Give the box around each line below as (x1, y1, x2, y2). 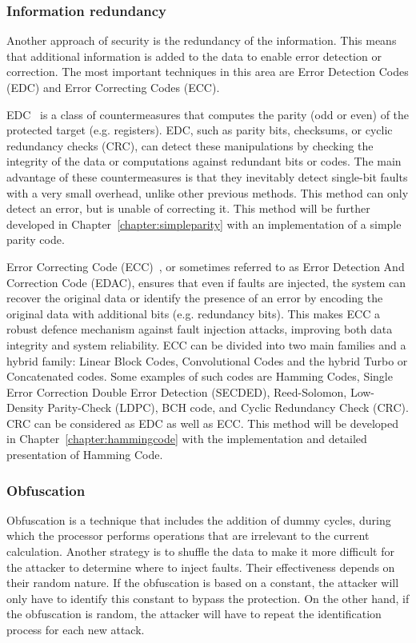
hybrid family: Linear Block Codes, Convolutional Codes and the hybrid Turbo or (6, 352, 408, 369)
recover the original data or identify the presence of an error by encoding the (6, 290, 383, 306)
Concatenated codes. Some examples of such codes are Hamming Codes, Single (6, 368, 393, 385)
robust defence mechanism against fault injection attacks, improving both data (6, 321, 393, 337)
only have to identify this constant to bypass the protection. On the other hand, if (6, 589, 410, 606)
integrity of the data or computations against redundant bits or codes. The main (6, 153, 402, 170)
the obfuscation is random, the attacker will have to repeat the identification (6, 605, 382, 622)
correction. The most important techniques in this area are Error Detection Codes (6, 63, 409, 80)
